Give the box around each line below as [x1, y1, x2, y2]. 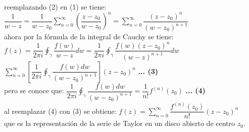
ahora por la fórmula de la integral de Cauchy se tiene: [4, 31, 174, 42]
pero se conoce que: [4, 85, 64, 95]
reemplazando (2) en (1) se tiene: [4, 2, 107, 12]
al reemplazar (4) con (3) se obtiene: [4, 105, 117, 116]
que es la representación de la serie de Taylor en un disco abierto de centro [4, 118, 235, 128]
